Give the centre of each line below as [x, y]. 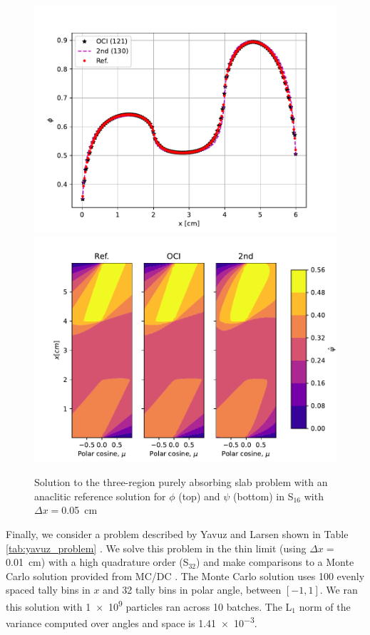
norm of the [325, 606]
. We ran [339, 590]
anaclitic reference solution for [100, 496]
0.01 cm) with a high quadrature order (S [97, 562]
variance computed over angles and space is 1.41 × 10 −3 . [132, 622]
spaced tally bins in [48, 590]
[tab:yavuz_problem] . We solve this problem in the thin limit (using [156, 548]
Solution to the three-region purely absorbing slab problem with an [181, 482]
